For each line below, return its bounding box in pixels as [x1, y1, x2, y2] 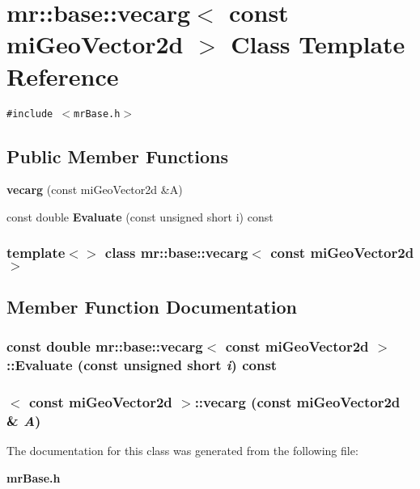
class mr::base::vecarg [104, 242, 248, 263]
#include [6, 107, 53, 120]
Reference [6, 59, 119, 92]
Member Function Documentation [6, 293, 298, 318]
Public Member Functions [6, 143, 228, 168]
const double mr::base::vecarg [6, 336, 203, 356]
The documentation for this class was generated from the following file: [6, 442, 358, 459]
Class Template [231, 27, 405, 61]
